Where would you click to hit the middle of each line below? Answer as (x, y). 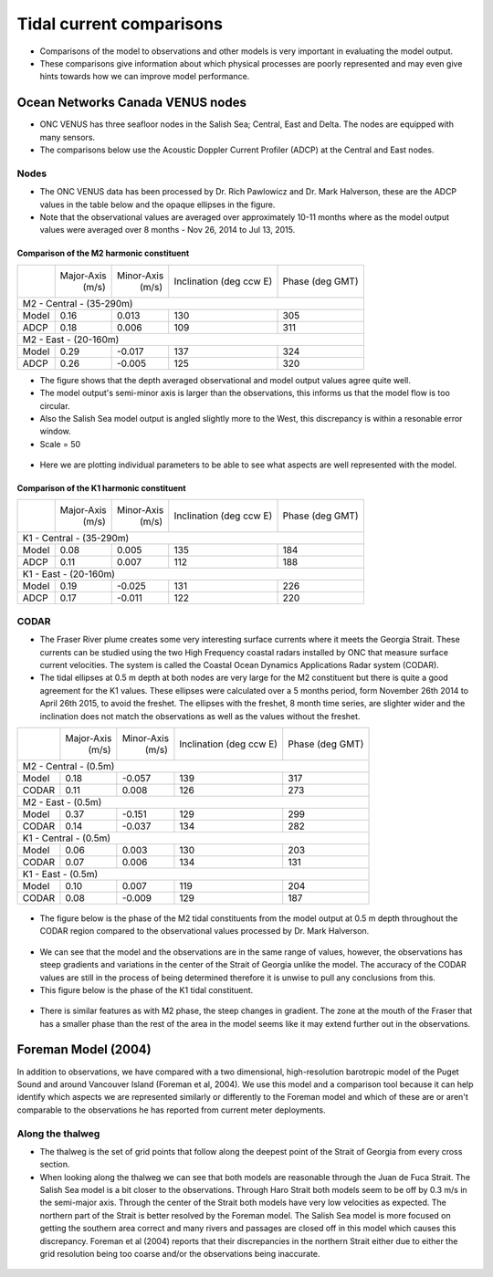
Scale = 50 (60, 444)
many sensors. (68, 137)
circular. (55, 405)
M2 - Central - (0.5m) (68, 766)
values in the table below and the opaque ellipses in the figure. (157, 204)
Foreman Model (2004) (84, 1050)
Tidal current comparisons (120, 24)
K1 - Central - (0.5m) (67, 838)
